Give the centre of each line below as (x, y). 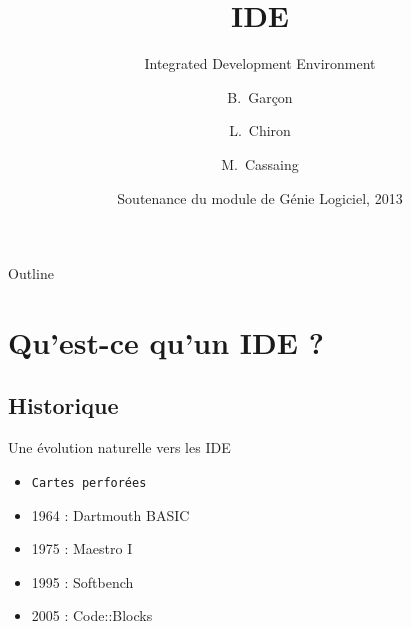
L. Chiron (260, 130)
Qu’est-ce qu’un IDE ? (166, 341)
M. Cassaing (260, 163)
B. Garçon (260, 96)
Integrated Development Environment (260, 63)
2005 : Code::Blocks (92, 615)
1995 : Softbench (82, 581)
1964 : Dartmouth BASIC (110, 514)
